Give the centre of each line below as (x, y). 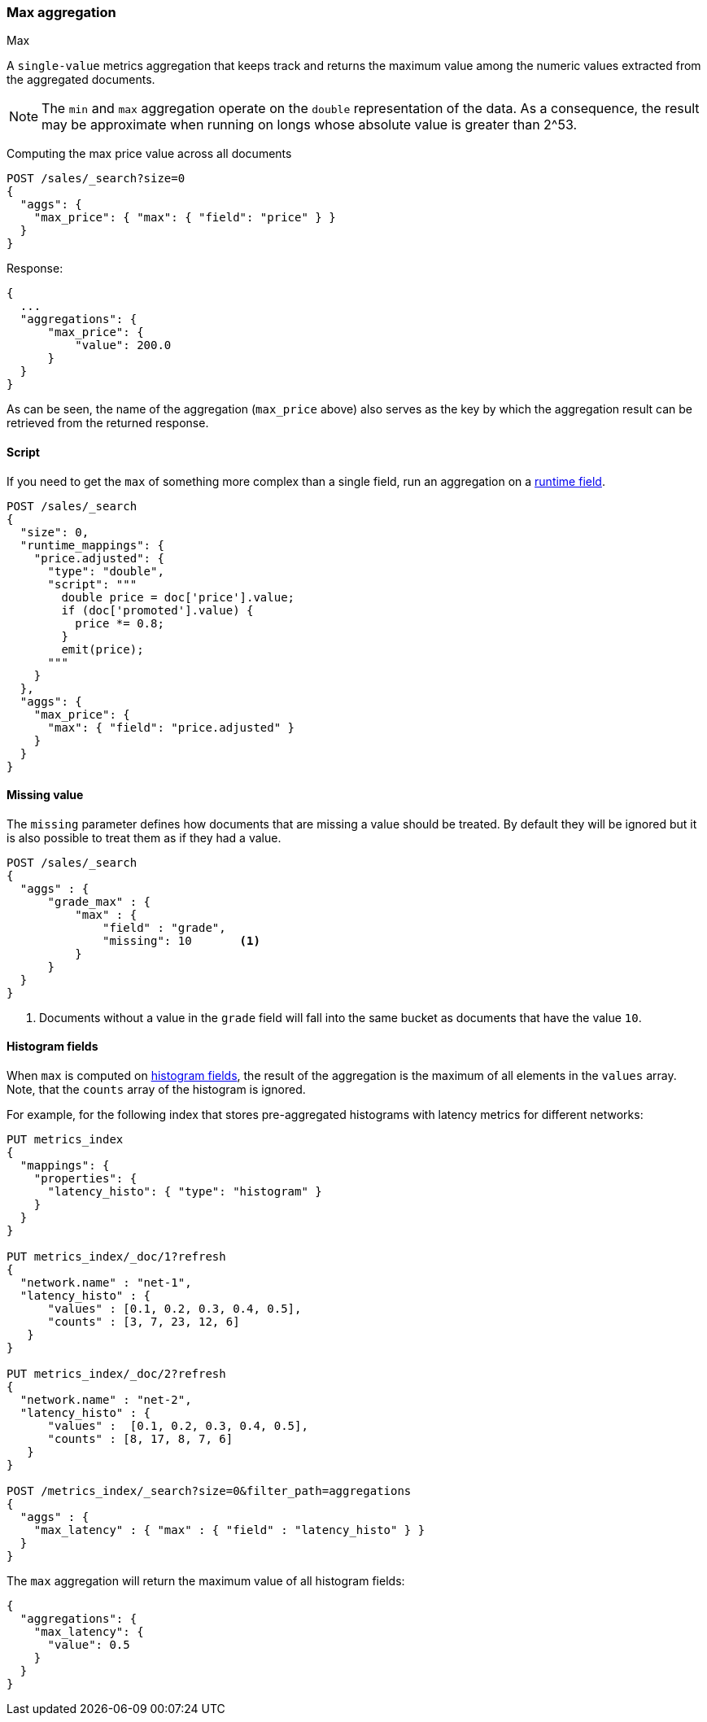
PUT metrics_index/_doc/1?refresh (116, 1257)
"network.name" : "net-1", (106, 1283)
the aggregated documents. (81, 80)
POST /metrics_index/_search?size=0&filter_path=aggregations (209, 1491)
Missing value (45, 795)
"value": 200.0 (123, 345)
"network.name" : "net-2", (106, 1400)
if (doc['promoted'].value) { (157, 610)
